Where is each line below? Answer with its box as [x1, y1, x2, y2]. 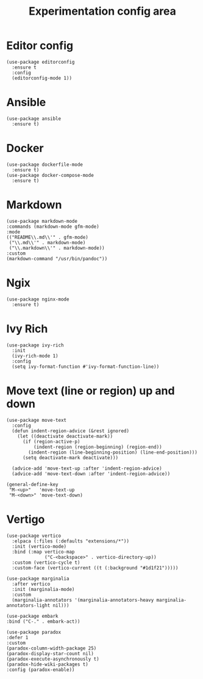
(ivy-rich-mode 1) [12, 353, 59, 359]
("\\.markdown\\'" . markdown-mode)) [9, 245, 105, 251]
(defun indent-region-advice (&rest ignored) [12, 427, 130, 434]
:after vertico [12, 580, 51, 587]
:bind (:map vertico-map [12, 549, 75, 555]
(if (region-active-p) [22, 438, 80, 445]
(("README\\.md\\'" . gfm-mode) [6, 234, 88, 240]
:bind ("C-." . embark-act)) [6, 618, 80, 625]
